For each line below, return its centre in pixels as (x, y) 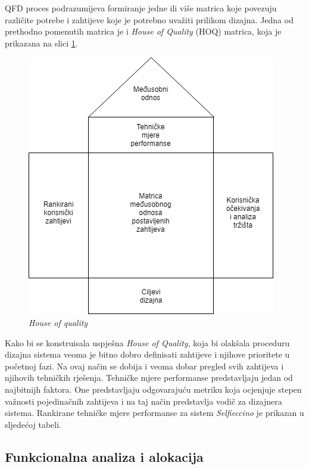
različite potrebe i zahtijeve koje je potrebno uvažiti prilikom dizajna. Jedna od (149, 19)
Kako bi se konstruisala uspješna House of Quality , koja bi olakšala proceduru (147, 342)
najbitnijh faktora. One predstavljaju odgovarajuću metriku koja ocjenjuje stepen (153, 389)
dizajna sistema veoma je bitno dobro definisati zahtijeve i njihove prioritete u (147, 354)
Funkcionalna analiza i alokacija (104, 456)
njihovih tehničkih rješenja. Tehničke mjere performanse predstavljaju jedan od (149, 378)
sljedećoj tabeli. (33, 424)
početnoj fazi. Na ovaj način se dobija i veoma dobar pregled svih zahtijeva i (144, 366)
